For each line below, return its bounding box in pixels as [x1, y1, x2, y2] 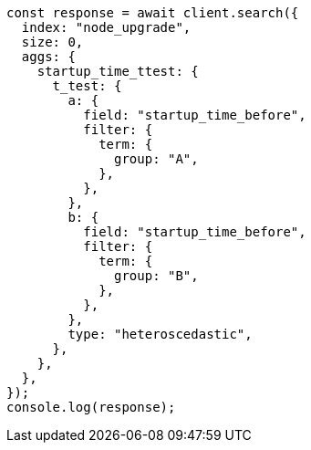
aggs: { [21, 49, 76, 64]
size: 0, [21, 35, 84, 49]
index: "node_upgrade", [21, 20, 192, 35]
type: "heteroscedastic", [67, 327, 253, 341]
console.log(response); [6, 400, 176, 414]
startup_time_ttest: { [36, 64, 199, 78]
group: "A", [114, 152, 199, 166]
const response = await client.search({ [6, 5, 299, 20]
